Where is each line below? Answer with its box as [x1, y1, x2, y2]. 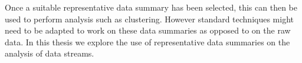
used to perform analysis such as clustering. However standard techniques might [5, 12, 294, 25]
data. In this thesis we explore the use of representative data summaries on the [5, 35, 290, 48]
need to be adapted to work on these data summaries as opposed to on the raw [5, 24, 291, 37]
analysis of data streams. [5, 47, 94, 59]
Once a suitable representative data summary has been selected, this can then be [5, 1, 297, 13]
